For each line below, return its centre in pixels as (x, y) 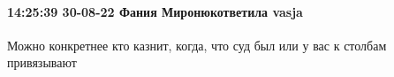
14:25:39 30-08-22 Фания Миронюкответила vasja (155, 11)
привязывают (42, 62)
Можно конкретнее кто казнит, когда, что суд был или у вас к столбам (197, 45)
